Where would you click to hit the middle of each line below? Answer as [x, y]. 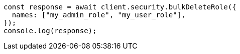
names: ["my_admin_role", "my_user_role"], [99, 15]
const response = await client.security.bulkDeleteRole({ [120, 7]
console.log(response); [50, 31]
